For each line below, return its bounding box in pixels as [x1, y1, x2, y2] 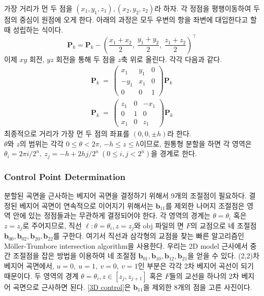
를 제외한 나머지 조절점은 [165, 200, 245, 211]
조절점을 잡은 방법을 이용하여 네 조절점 [13, 250, 136, 261]
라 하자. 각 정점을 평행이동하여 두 [154, 3, 260, 13]
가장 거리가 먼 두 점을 [4, 3, 73, 13]
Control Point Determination [4, 170, 125, 183]
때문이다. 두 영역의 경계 [4, 270, 79, 281]
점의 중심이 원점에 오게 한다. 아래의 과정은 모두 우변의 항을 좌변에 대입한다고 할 [4, 14, 257, 24]
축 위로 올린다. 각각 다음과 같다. [121, 53, 222, 64]
